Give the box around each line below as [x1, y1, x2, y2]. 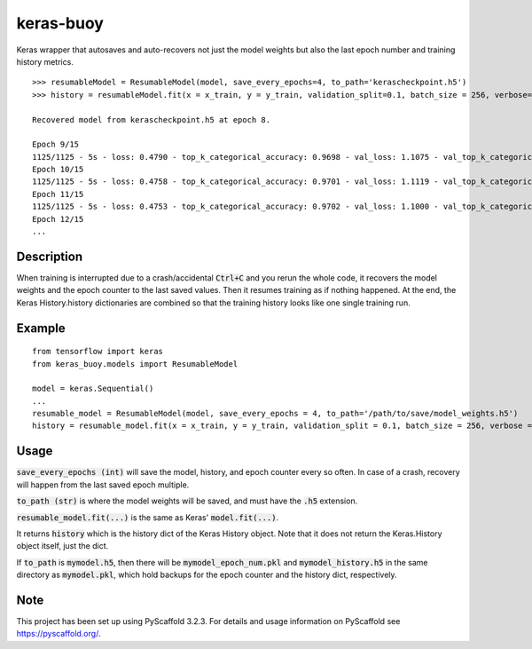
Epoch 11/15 [32, 189, 84, 199]
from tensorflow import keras [32, 346, 164, 357]
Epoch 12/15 [32, 214, 84, 224]
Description [16, 249, 83, 264]
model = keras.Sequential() [32, 384, 154, 394]
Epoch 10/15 [32, 164, 84, 175]
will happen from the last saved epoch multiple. [16, 479, 190, 490]
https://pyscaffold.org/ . [16, 629, 101, 639]
